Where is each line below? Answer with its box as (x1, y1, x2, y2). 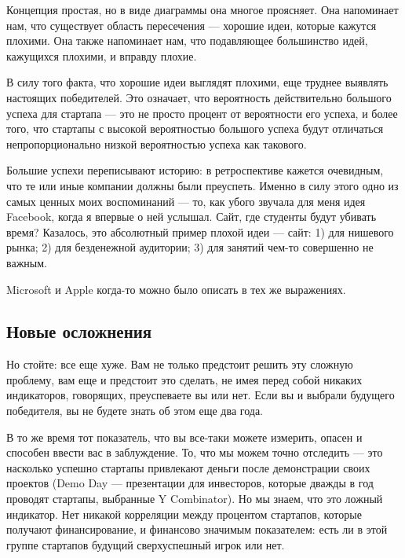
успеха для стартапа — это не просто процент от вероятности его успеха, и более (6, 105, 398, 121)
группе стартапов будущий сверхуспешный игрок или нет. (6, 536, 285, 552)
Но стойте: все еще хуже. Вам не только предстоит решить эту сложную (6, 356, 353, 373)
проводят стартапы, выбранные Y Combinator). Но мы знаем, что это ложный (6, 490, 383, 507)
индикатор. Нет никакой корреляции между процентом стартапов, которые (6, 505, 362, 522)
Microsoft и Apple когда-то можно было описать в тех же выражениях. (6, 281, 346, 297)
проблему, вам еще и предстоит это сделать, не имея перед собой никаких (6, 371, 363, 387)
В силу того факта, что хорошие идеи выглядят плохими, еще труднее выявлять (6, 74, 389, 90)
